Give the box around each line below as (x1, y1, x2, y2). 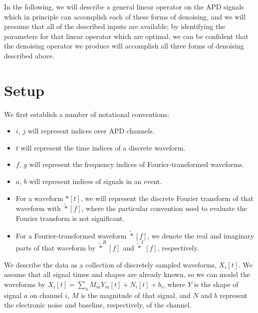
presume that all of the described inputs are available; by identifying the (4, 21, 226, 31)
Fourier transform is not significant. (15, 213, 125, 223)
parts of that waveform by (15, 242, 96, 253)
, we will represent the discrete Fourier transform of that (80, 192, 254, 203)
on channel (29, 289, 63, 300)
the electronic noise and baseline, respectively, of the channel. (4, 299, 192, 310)
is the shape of (194, 278, 239, 289)
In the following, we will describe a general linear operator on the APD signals (4, 1, 244, 11)
